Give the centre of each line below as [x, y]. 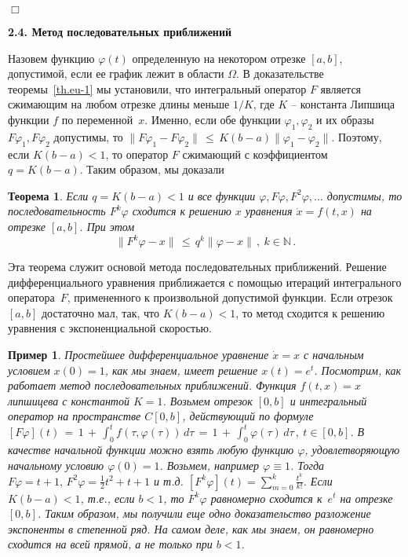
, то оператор [137, 154]
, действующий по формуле [248, 416]
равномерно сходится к [266, 498]
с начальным [334, 354]
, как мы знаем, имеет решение [181, 370]
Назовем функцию [51, 58]
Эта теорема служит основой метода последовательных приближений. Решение [197, 267]
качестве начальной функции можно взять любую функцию [151, 450]
